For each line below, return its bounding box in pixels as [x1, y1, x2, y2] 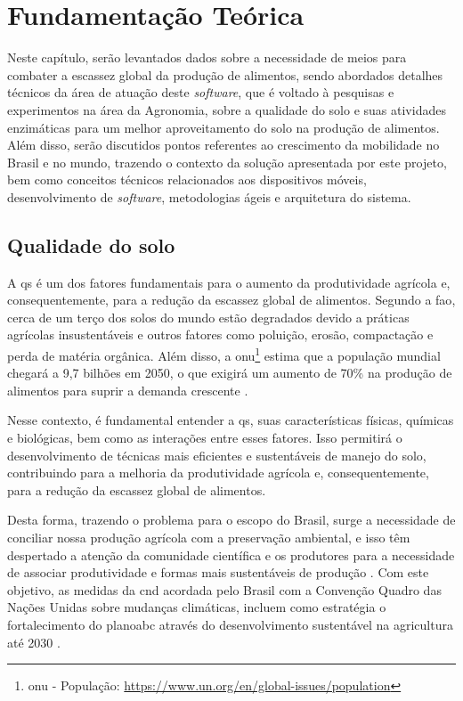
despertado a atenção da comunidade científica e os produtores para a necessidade [7, 545, 455, 564]
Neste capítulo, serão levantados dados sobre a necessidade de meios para [7, 48, 407, 67]
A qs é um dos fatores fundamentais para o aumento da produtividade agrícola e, [7, 273, 451, 291]
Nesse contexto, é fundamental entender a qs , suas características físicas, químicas [7, 411, 454, 429]
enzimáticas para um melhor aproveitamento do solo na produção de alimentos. [7, 118, 440, 136]
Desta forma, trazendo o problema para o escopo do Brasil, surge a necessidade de [7, 510, 456, 529]
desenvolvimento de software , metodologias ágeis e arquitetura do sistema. [7, 187, 411, 206]
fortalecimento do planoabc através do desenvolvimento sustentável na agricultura [7, 615, 453, 634]
